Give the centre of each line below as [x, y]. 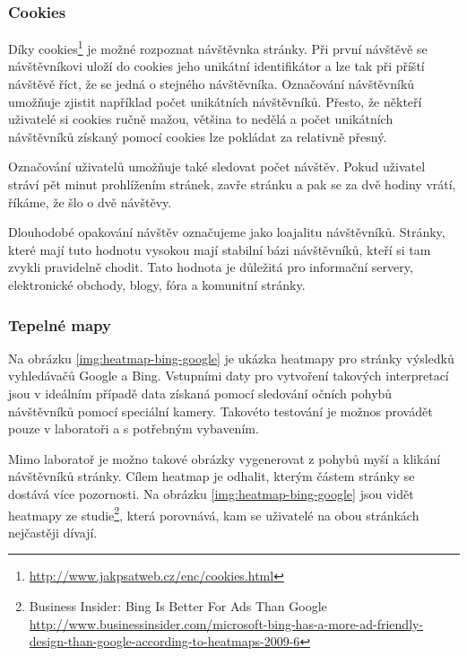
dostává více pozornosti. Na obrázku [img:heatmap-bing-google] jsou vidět [211, 493]
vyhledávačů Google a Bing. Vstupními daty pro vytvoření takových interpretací [229, 376]
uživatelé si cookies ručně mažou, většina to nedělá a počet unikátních [201, 119]
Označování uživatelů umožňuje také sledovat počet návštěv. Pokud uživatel [217, 166]
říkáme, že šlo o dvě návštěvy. [90, 201]
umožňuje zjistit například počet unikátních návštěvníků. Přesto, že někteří [215, 101]
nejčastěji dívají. [53, 532]
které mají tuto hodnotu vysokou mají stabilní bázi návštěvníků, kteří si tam [220, 249]
